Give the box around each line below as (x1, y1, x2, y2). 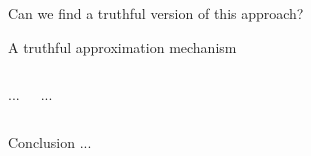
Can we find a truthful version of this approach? (8, 3, 304, 23)
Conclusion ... (8, 131, 92, 152)
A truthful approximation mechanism (8, 36, 237, 57)
